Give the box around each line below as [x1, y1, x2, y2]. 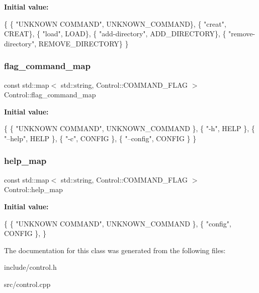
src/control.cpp [4, 278, 51, 289]
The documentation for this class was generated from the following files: [4, 245, 226, 255]
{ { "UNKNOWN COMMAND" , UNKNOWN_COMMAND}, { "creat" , [4, 18, 226, 29]
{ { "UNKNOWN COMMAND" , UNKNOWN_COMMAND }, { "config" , [4, 218, 231, 228]
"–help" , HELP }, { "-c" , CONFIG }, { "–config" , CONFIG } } [4, 133, 197, 143]
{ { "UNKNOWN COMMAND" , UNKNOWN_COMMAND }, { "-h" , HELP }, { [4, 123, 255, 134]
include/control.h [4, 262, 57, 272]
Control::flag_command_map [4, 89, 96, 100]
